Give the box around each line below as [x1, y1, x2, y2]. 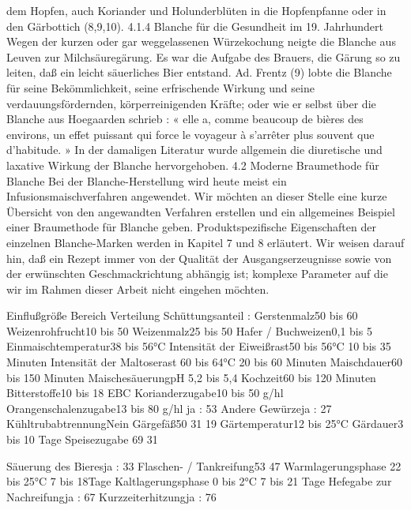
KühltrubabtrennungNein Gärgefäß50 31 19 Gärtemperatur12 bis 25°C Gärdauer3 [6, 415, 404, 432]
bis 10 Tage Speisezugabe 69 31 [6, 431, 158, 448]
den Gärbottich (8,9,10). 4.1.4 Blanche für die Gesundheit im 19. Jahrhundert [6, 17, 383, 34]
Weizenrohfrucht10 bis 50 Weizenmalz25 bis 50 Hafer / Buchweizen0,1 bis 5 [6, 322, 372, 339]
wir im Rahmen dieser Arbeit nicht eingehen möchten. [6, 280, 270, 297]
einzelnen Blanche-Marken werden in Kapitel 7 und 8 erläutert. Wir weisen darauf [6, 234, 405, 250]
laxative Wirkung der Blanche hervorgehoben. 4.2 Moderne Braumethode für [6, 156, 379, 173]
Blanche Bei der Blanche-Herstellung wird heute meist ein [6, 172, 287, 189]
